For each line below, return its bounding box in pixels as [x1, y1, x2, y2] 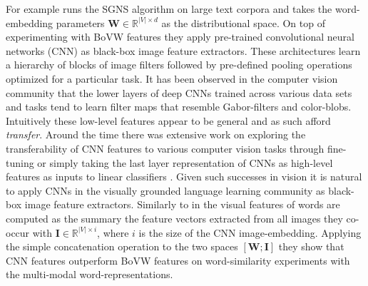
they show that [278, 239, 344, 254]
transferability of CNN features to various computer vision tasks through [6, 141, 324, 155]
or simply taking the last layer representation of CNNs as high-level [37, 155, 333, 170]
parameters [56, 15, 105, 30]
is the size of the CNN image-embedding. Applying [138, 225, 362, 240]
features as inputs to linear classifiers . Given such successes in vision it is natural [6, 169, 362, 184]
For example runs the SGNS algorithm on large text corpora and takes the [6, 1, 332, 16]
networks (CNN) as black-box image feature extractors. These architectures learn [6, 43, 361, 58]
